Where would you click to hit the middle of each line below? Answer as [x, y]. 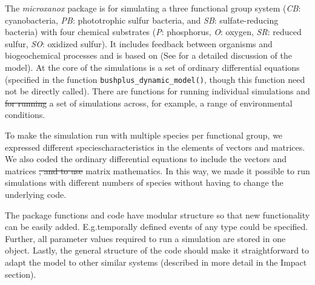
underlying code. [36, 194]
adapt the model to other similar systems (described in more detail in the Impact [156, 262]
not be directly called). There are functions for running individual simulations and [157, 91]
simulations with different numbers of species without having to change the [144, 182]
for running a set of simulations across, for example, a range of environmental [149, 103]
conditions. [25, 115]
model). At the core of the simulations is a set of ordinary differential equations [152, 67]
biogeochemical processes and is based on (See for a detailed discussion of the [148, 55]
